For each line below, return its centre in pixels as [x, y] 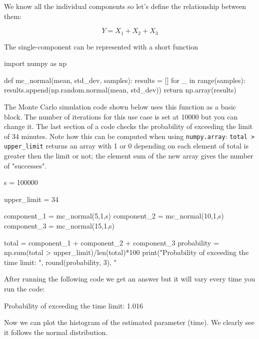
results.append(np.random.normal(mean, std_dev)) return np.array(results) [120, 90]
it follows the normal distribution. [56, 332]
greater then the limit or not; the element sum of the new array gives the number [129, 156]
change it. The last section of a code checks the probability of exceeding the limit [128, 126]
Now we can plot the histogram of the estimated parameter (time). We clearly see [129, 322]
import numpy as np [35, 63]
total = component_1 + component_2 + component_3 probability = [111, 242]
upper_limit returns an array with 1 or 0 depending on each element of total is [126, 146]
